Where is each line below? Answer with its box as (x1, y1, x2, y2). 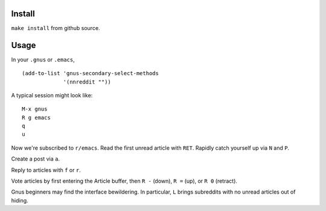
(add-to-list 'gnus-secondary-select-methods (22, 70, 159, 77)
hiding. (11, 197, 28, 204)
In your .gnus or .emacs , (11, 56, 75, 63)
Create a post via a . (11, 155, 60, 162)
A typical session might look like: (11, 91, 93, 99)
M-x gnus (22, 106, 48, 112)
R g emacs (22, 114, 51, 121)
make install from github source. (11, 24, 100, 31)
